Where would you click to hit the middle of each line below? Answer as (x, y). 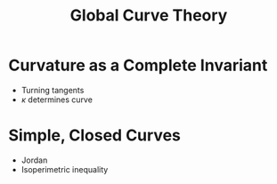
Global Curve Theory (149, 16)
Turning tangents (53, 90)
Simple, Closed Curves (95, 136)
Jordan (34, 160)
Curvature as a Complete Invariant (138, 65)
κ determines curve (57, 100)
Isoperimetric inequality (65, 169)
